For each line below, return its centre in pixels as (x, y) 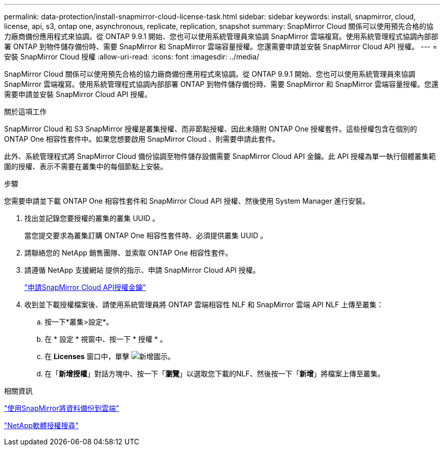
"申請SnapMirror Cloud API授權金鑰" (85, 287)
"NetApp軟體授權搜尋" (42, 425)
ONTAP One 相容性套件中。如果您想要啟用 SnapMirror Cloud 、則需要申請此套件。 (142, 139)
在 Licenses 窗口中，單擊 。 (110, 356)
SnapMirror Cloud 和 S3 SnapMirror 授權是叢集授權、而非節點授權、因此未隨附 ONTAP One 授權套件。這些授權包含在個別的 (211, 129)
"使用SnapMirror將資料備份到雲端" (62, 408)
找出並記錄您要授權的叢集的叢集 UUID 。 (92, 218)
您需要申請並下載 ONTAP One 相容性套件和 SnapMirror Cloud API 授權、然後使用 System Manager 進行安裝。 (187, 201)
